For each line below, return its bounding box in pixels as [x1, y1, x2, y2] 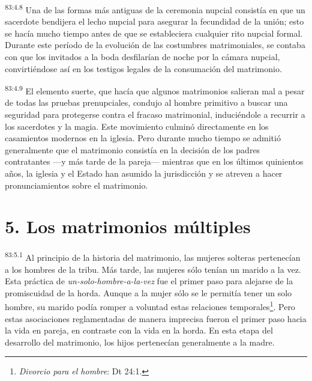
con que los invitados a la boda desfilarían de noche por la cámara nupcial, [5, 50, 280, 63]
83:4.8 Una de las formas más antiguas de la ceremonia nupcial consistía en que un [5, 2, 305, 16]
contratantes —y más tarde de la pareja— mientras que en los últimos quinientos [5, 155, 304, 168]
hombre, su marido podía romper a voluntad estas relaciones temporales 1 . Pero [5, 299, 295, 313]
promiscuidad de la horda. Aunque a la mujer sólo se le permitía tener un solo [5, 286, 292, 299]
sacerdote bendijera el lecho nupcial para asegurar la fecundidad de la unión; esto [5, 15, 304, 28]
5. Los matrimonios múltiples [5, 214, 251, 239]
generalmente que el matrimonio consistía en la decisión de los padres [5, 143, 260, 156]
